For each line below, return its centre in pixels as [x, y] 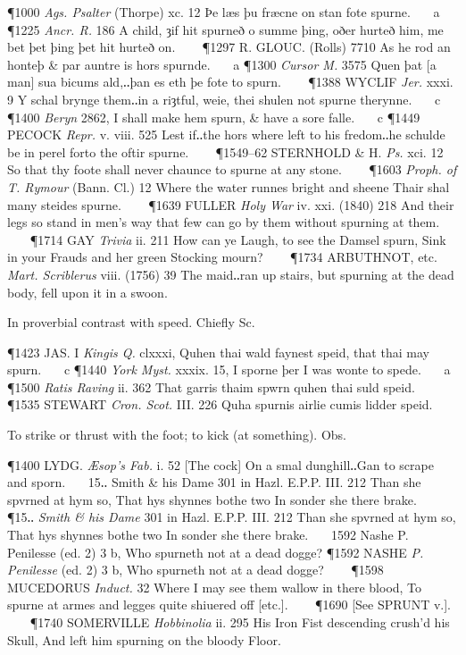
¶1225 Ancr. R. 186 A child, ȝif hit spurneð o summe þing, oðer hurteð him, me [225, 29]
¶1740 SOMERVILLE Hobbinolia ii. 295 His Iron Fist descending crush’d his [240, 622]
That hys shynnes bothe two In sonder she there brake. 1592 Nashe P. [208, 535]
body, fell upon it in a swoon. [87, 292]
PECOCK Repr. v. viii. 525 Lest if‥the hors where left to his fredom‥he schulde [226, 134]
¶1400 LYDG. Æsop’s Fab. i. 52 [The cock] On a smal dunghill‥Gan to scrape [221, 464]
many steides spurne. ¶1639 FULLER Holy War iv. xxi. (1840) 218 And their [231, 204]
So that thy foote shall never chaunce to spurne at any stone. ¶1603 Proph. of [232, 169]
